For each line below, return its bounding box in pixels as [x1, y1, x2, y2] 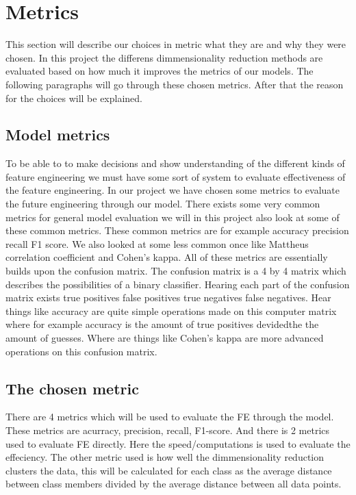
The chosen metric [5, 377, 139, 398]
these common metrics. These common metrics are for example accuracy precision [5, 223, 349, 238]
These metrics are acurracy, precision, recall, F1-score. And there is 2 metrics [5, 423, 330, 437]
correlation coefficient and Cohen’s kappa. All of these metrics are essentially [5, 250, 328, 264]
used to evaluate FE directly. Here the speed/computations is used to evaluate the [5, 436, 351, 450]
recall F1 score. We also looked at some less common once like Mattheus [5, 236, 309, 251]
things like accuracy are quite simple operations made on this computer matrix [5, 303, 337, 318]
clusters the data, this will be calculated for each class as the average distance [5, 463, 332, 477]
